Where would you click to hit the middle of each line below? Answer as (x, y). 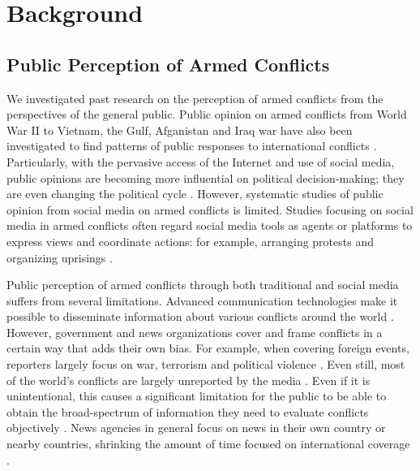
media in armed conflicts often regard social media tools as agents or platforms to (210, 225)
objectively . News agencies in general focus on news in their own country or (196, 428)
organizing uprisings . (60, 257)
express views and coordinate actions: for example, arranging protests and (190, 241)
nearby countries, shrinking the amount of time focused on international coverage (208, 444)
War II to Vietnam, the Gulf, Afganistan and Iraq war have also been (180, 130)
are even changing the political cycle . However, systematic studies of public (195, 194)
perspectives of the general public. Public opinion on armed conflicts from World (207, 114)
